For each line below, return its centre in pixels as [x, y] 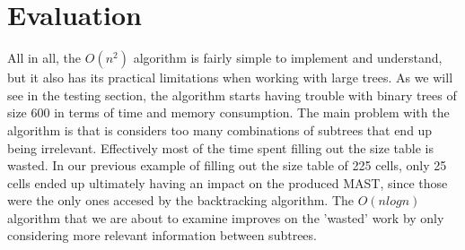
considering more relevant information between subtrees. [162, 235]
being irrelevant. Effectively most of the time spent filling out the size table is [220, 147]
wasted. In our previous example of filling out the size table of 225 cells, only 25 [227, 165]
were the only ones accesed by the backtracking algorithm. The [181, 200]
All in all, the [44, 58]
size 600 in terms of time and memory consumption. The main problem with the [228, 112]
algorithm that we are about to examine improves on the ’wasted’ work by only [226, 217]
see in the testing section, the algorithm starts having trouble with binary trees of [232, 95]
